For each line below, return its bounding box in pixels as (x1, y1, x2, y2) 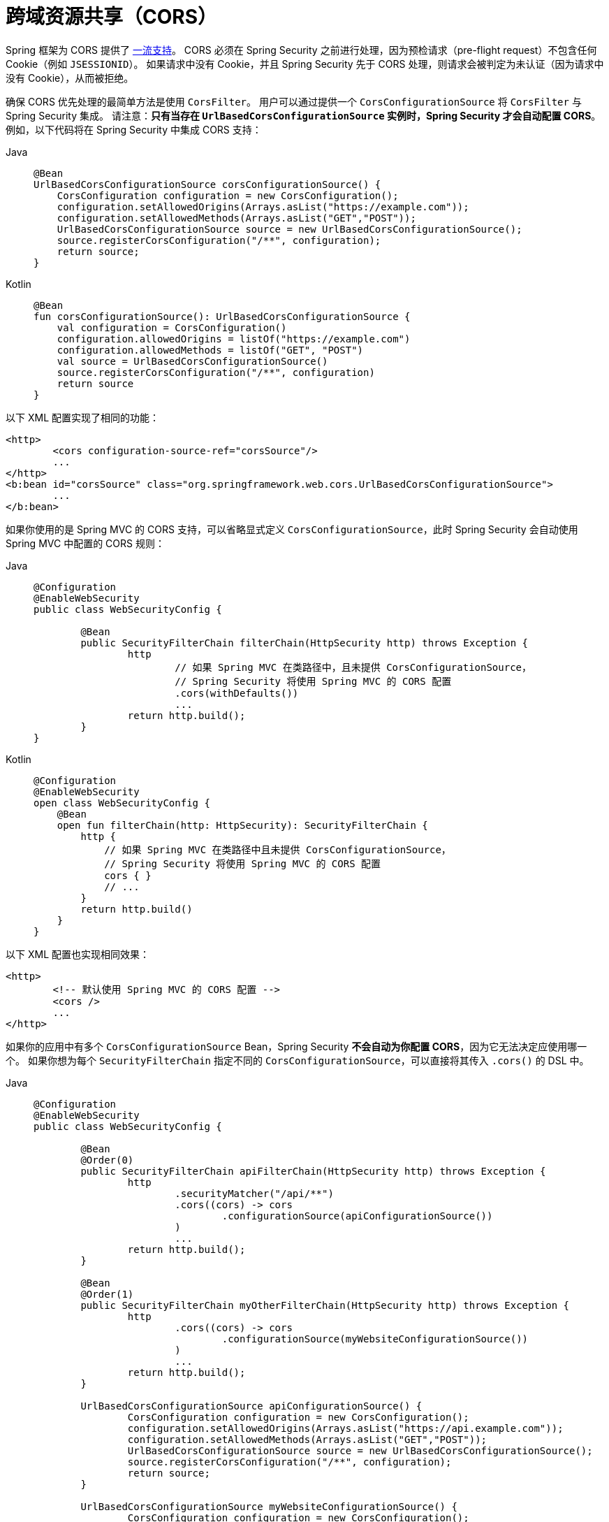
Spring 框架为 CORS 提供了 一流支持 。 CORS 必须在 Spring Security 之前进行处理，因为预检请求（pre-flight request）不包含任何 (6, 43, 597, 56)
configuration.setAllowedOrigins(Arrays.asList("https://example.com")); (57, 201, 469, 212)
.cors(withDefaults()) (175, 687, 299, 699)
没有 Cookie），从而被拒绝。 (6, 71, 134, 84)
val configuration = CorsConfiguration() (57, 321, 287, 333)
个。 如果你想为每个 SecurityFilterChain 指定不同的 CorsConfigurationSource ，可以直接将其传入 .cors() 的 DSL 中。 (6, 1054, 589, 1066)
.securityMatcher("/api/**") (175, 1187, 334, 1199)
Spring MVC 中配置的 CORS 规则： (6, 537, 165, 549)
